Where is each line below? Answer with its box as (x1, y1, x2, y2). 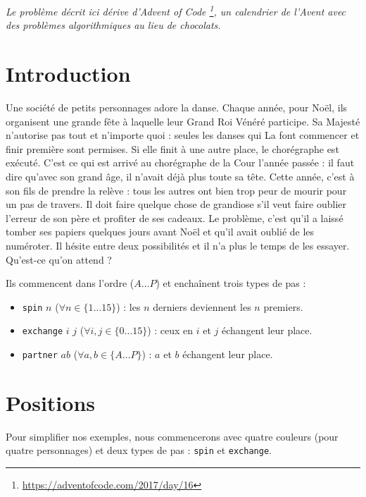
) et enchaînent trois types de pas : (156, 276, 306, 290)
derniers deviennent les (153, 299, 251, 314)
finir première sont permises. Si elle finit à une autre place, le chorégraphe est (6, 141, 339, 156)
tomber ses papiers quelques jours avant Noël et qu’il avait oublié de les (6, 224, 315, 239)
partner (22, 350, 58, 360)
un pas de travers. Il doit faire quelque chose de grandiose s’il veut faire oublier (6, 197, 347, 211)
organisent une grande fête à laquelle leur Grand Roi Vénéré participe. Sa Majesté (6, 113, 360, 128)
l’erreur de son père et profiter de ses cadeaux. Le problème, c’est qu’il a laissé (6, 210, 343, 225)
